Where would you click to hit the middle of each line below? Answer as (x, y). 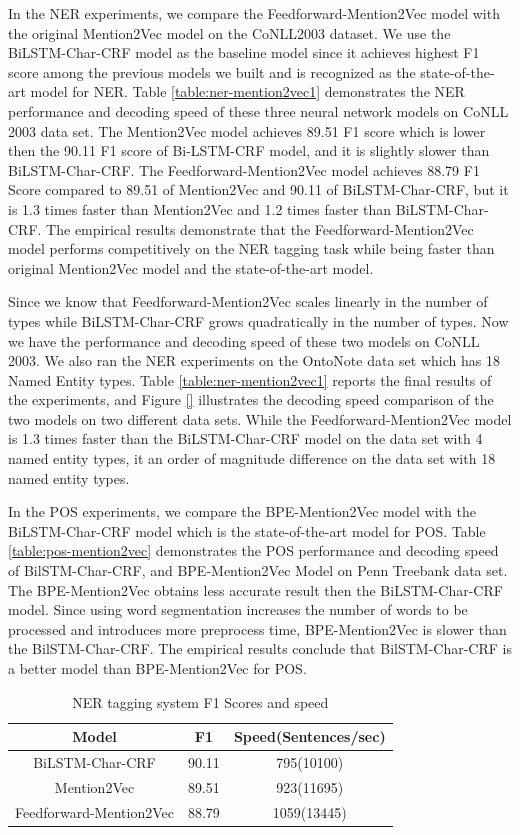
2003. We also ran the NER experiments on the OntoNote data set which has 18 (254, 360)
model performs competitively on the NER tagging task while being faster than (251, 248)
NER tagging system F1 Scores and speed (200, 701)
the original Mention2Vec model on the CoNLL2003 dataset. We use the (229, 32)
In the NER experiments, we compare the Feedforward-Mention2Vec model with (254, 13)
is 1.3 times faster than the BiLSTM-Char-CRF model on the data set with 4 (245, 438)
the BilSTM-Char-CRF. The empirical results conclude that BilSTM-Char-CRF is (260, 648)
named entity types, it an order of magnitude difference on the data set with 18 (252, 458)
